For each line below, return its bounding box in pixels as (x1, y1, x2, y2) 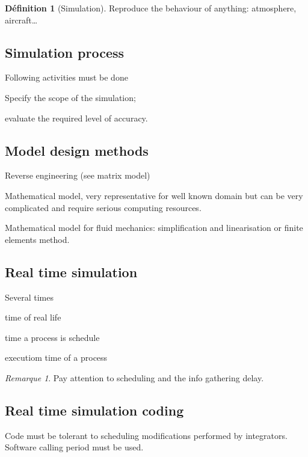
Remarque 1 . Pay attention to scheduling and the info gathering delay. (5, 371, 264, 384)
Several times (5, 290, 54, 303)
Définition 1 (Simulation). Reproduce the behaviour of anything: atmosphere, (5, 2, 297, 14)
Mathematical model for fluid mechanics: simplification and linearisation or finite (5, 221, 303, 234)
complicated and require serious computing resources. (5, 201, 202, 213)
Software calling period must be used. (5, 441, 144, 453)
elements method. (5, 233, 70, 245)
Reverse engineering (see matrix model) (5, 169, 150, 182)
